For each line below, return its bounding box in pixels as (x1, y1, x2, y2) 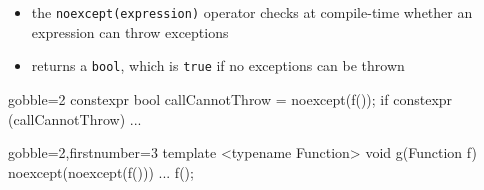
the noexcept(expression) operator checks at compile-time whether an (31, 2, 473, 22)
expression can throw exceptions (31, 21, 229, 42)
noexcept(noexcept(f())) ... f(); (8, 161, 194, 182)
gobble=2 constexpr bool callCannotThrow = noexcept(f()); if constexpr (8, 88, 453, 109)
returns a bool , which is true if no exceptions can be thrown (31, 55, 405, 76)
